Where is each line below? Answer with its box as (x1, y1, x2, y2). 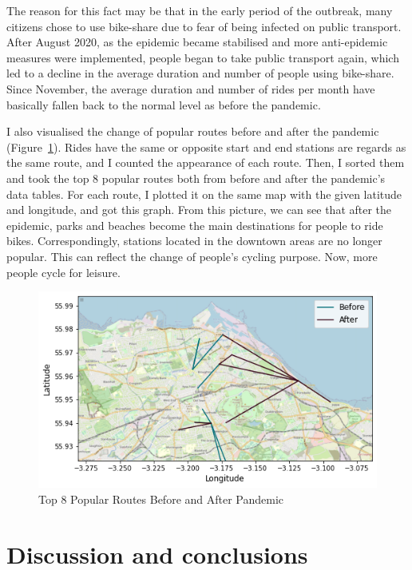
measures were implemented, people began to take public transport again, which (6, 49, 399, 65)
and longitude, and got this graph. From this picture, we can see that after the (6, 201, 392, 218)
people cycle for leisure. (6, 263, 121, 280)
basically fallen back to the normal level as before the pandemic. (6, 96, 321, 113)
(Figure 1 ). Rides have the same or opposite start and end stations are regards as (6, 138, 406, 155)
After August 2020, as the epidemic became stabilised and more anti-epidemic (6, 34, 388, 50)
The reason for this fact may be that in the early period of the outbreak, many (6, 2, 393, 18)
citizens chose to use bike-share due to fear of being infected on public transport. (6, 18, 402, 34)
